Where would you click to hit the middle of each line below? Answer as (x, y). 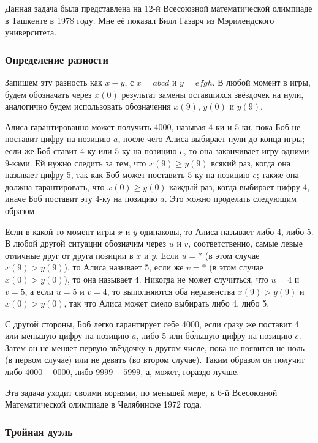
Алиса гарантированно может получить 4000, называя (105, 126)
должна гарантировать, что (55, 186)
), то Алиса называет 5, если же (124, 267)
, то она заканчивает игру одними (246, 150)
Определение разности (57, 59)
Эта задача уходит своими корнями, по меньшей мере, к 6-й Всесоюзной (141, 392)
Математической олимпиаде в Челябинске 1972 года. (103, 404)
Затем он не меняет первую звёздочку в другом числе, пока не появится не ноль (155, 347)
